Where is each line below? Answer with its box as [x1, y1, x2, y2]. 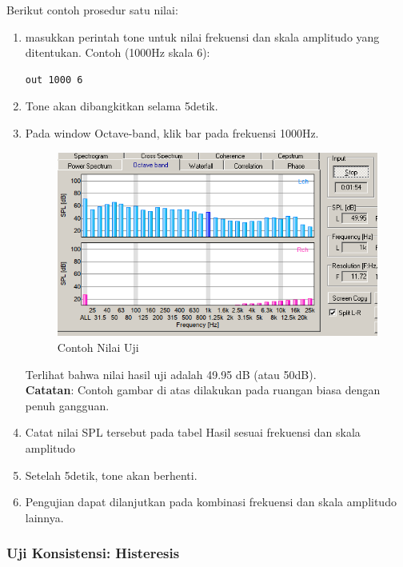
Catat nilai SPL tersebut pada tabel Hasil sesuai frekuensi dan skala [25, 424, 361, 441]
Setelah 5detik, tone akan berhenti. [25, 466, 198, 483]
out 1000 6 [25, 74, 83, 86]
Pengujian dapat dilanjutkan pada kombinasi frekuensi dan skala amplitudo [25, 493, 397, 510]
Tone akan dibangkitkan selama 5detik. [25, 98, 218, 114]
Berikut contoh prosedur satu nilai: [6, 2, 178, 18]
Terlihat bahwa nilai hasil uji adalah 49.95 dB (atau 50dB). [25, 365, 317, 382]
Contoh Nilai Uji [57, 339, 139, 356]
